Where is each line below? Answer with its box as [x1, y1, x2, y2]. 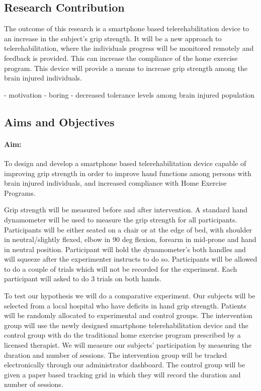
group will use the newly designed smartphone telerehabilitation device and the [4, 320, 248, 330]
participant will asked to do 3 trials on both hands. [4, 273, 162, 284]
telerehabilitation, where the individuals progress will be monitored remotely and [4, 43, 254, 53]
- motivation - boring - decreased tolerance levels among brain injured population [4, 89, 255, 100]
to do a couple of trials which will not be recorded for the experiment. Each [4, 263, 237, 274]
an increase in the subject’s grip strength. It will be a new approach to [4, 33, 222, 43]
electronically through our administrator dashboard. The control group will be [4, 359, 245, 370]
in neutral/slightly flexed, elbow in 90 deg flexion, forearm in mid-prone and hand [4, 234, 256, 245]
